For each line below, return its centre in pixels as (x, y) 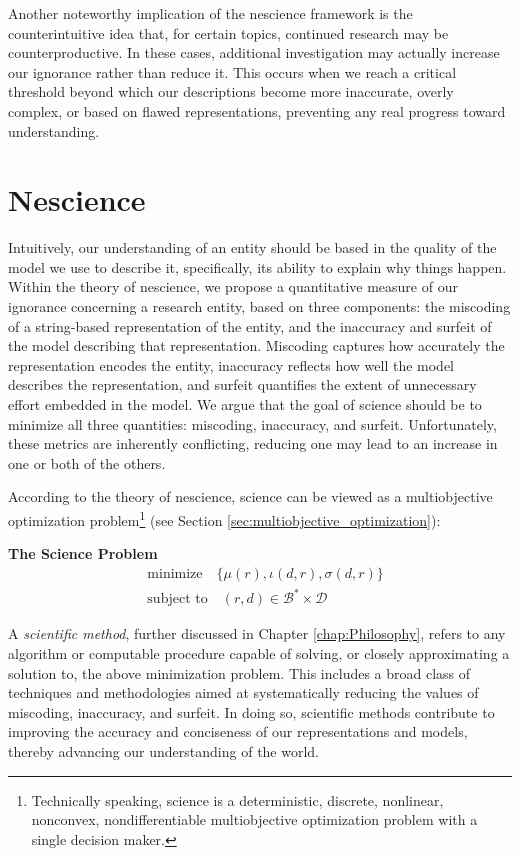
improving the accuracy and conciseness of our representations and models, (238, 731)
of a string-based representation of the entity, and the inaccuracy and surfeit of (250, 325)
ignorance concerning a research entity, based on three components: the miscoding (259, 306)
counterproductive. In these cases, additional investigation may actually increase (254, 52)
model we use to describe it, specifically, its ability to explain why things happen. (257, 266)
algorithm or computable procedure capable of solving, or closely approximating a (259, 653)
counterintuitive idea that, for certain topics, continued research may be (228, 32)
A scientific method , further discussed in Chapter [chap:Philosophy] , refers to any (257, 633)
